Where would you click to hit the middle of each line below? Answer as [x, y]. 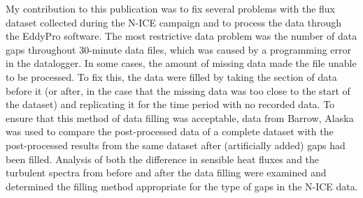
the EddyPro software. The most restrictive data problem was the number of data [181, 36]
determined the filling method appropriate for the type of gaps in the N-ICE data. [182, 186]
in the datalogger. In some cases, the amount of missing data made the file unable [181, 63]
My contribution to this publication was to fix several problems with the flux [171, 8]
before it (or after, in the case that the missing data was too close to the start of [178, 90]
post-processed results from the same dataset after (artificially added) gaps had [176, 145]
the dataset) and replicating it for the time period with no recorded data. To [170, 104]
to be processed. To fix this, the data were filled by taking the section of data [171, 76]
